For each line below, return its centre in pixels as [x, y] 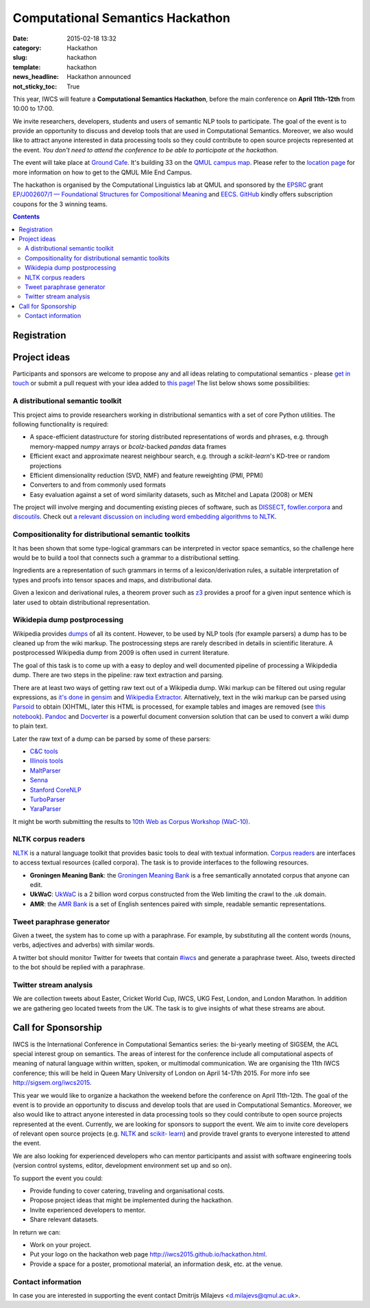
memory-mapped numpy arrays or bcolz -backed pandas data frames [128, 446]
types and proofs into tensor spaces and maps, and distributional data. [112, 580]
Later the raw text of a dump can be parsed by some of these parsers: [112, 739]
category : [27, 47]
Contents [26, 217]
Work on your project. [61, 1244]
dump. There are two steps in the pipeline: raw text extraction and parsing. [118, 675]
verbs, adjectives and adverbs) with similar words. [84, 945]
